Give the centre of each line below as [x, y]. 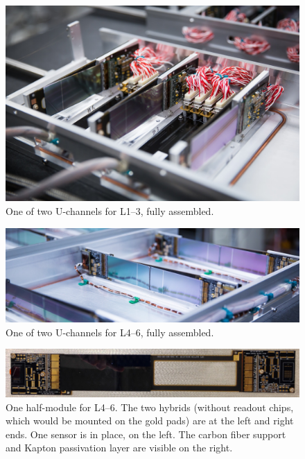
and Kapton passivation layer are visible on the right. [119, 448]
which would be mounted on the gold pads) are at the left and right [150, 421]
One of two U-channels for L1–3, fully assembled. [110, 210]
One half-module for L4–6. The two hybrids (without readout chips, [150, 407]
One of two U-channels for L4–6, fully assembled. [110, 332]
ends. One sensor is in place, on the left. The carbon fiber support [146, 434]
